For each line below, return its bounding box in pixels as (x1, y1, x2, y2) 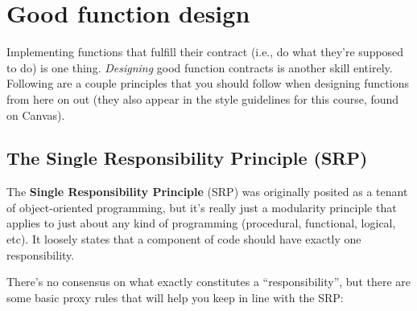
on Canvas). (6, 106, 65, 123)
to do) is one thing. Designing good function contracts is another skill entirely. (6, 59, 393, 76)
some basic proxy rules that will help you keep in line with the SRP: (6, 288, 344, 305)
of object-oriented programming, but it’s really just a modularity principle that (6, 198, 397, 215)
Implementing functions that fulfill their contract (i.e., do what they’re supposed (6, 43, 404, 60)
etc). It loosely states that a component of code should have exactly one (6, 231, 361, 248)
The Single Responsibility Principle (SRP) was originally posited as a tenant (6, 183, 408, 200)
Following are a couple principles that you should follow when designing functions (6, 75, 409, 92)
